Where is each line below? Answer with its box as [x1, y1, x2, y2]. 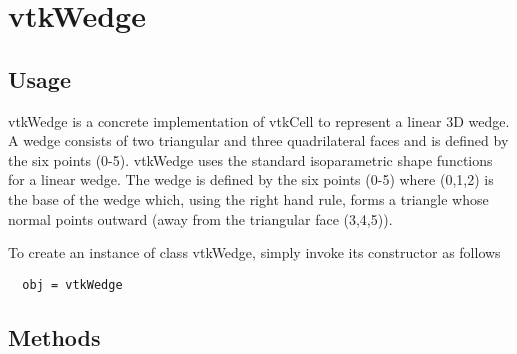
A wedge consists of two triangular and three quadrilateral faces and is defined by [8, 130, 509, 151]
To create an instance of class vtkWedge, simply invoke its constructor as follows [8, 242, 501, 263]
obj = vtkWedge [22, 277, 123, 292]
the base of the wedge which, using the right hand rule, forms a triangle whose [8, 188, 489, 209]
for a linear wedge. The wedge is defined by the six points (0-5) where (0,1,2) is [8, 169, 494, 190]
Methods [8, 321, 101, 352]
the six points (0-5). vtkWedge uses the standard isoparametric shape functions [8, 149, 493, 170]
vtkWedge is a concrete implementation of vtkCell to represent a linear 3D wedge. [8, 110, 510, 131]
